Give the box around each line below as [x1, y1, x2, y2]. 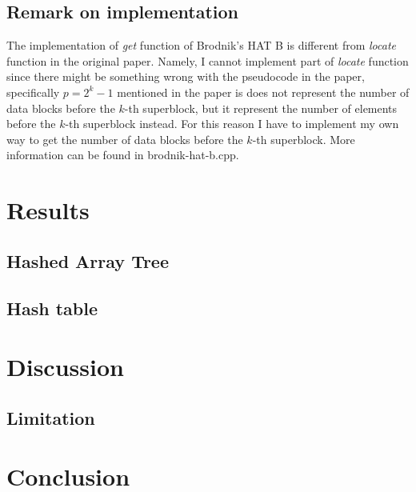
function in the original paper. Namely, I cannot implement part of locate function [6, 52, 409, 69]
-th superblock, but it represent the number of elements [124, 99, 398, 116]
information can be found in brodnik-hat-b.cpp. [6, 146, 239, 163]
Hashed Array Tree [6, 248, 170, 273]
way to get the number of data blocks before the [6, 130, 243, 147]
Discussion [6, 350, 124, 383]
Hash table [6, 295, 98, 320]
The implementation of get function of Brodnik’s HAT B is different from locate [6, 37, 396, 54]
